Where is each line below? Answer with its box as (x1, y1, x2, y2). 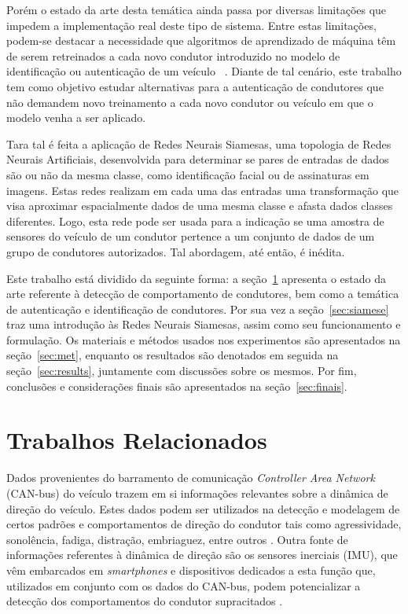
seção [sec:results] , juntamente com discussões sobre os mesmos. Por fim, (6, 362, 357, 379)
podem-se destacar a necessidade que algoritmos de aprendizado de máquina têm (6, 32, 396, 49)
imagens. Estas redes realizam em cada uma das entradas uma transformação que (6, 182, 399, 198)
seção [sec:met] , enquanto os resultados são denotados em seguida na (6, 347, 339, 363)
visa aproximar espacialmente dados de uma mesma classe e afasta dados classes (6, 197, 393, 214)
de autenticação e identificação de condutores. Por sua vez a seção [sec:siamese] (6, 300, 389, 317)
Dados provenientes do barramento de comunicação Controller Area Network (6, 469, 375, 486)
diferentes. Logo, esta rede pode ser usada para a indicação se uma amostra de (6, 212, 384, 229)
